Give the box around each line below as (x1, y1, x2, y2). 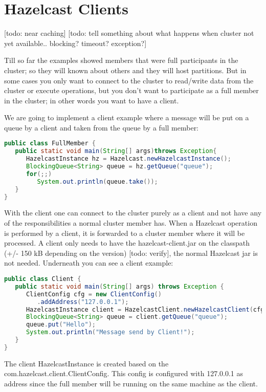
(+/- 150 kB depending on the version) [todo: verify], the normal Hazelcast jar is (4, 247, 258, 258)
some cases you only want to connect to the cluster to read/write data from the (4, 75, 254, 85)
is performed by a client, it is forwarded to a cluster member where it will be (4, 227, 245, 238)
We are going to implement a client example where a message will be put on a (4, 112, 249, 123)
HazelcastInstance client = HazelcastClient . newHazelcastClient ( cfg (26, 306, 264, 313)
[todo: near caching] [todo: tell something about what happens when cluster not (4, 28, 254, 38)
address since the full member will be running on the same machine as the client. (4, 378, 258, 388)
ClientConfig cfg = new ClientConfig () (26, 290, 162, 298)
